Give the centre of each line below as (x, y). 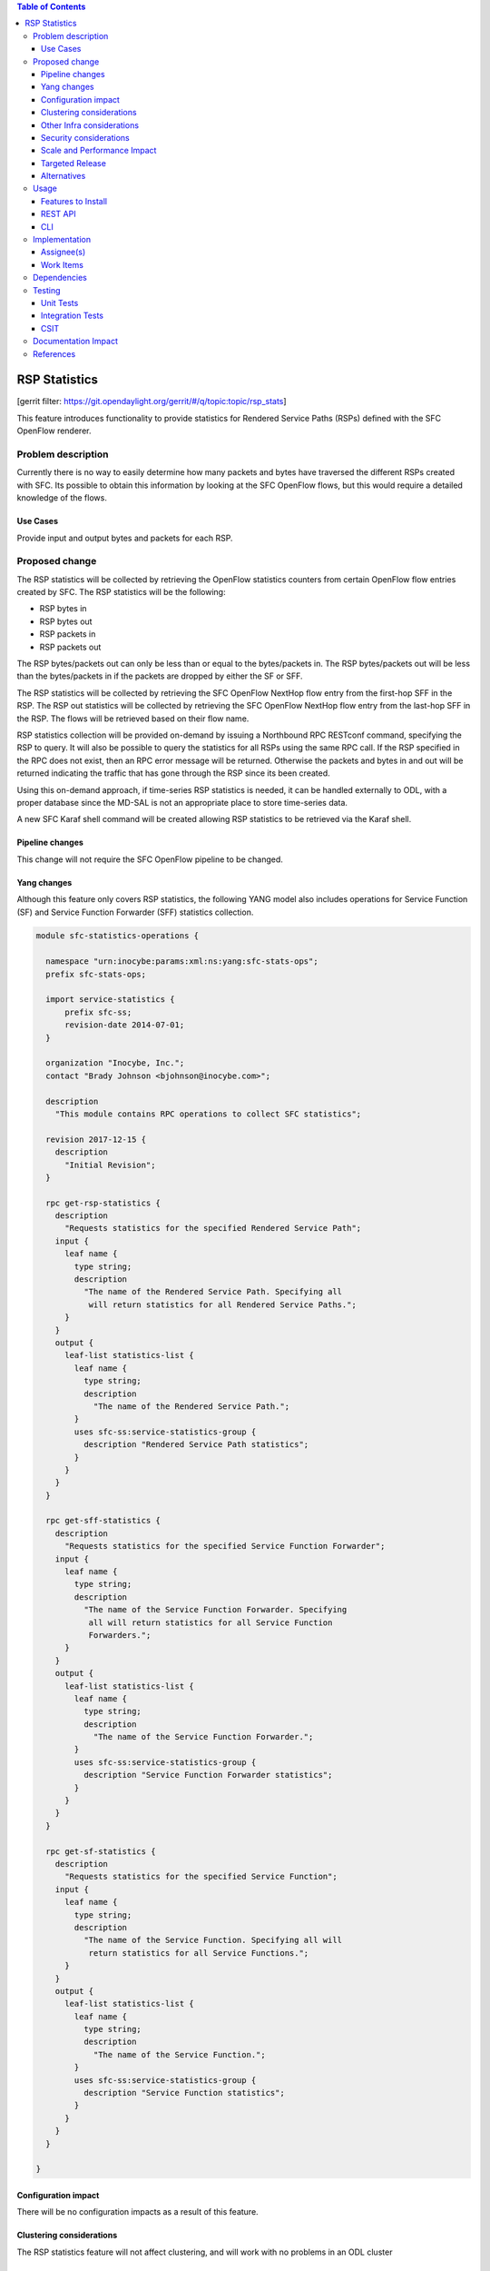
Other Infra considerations (90, 125)
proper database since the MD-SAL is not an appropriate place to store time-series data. (182, 802)
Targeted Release (73, 163)
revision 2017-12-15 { (96, 1139)
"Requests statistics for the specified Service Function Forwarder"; (225, 1546)
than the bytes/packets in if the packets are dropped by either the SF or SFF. (160, 676)
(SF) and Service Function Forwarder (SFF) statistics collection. (135, 912)
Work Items (62, 264)
